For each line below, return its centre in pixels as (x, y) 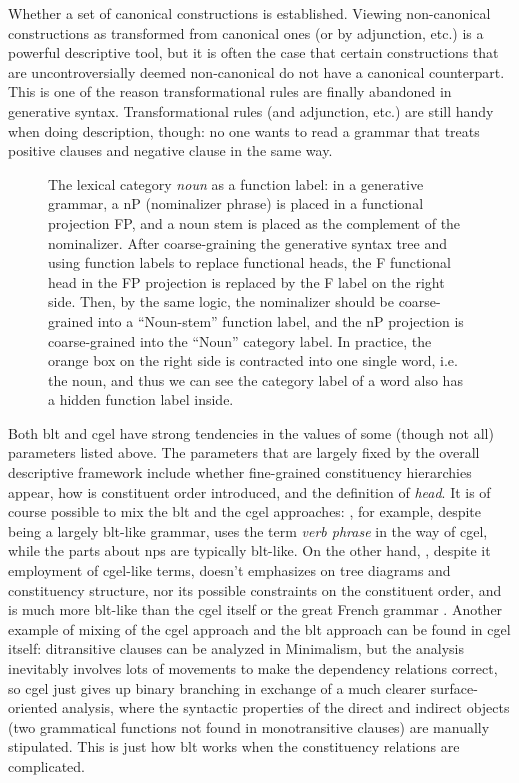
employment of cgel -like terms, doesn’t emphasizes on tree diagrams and (229, 570)
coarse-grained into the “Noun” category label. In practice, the (240, 340)
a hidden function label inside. (141, 399)
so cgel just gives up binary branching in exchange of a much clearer (217, 687)
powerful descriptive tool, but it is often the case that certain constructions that (253, 52)
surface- (454, 687)
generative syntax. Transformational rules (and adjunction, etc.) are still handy (251, 110)
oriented (33, 707)
